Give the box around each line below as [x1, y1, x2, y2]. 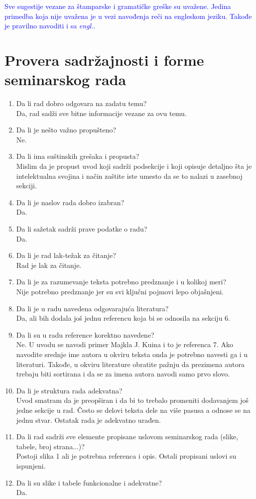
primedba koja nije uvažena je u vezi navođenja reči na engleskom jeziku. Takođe [4, 10, 252, 21]
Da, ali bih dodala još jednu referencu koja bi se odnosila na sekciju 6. [16, 313, 230, 323]
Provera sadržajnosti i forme [4, 49, 204, 70]
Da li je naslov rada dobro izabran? [16, 197, 125, 207]
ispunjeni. [16, 460, 46, 471]
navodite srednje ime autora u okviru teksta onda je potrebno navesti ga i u [16, 349, 248, 359]
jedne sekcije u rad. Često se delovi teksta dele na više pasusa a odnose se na [16, 404, 251, 415]
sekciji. [16, 180, 37, 191]
